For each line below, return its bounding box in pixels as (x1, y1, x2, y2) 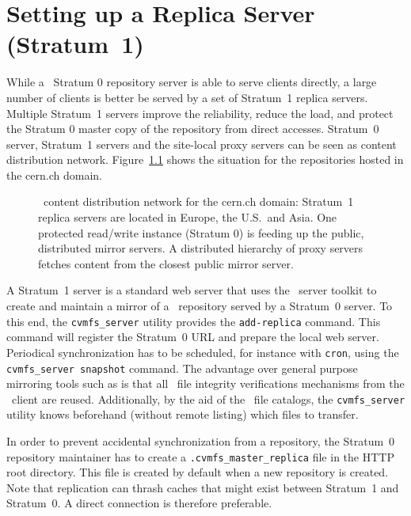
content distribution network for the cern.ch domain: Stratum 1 (43, 193, 354, 210)
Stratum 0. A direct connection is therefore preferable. (6, 495, 272, 511)
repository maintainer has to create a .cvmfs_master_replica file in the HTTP (6, 448, 394, 465)
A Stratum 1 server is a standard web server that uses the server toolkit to (6, 282, 377, 298)
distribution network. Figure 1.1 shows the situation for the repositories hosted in (6, 151, 404, 168)
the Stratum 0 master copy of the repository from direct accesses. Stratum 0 (6, 120, 379, 137)
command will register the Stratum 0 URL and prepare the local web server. (6, 328, 379, 345)
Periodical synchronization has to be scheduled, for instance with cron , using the (6, 343, 399, 360)
